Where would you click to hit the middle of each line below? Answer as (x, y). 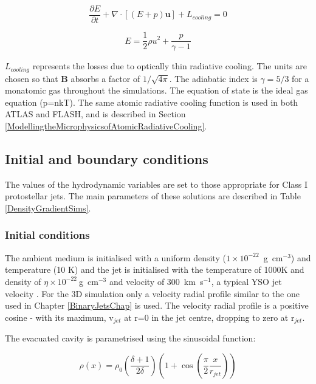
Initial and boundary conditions (107, 158)
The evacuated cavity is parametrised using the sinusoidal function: (130, 338)
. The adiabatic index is (213, 78)
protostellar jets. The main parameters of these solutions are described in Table (153, 196)
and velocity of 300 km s (156, 281)
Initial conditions (47, 235)
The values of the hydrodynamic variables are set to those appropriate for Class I (156, 184)
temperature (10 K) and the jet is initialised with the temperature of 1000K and (155, 269)
